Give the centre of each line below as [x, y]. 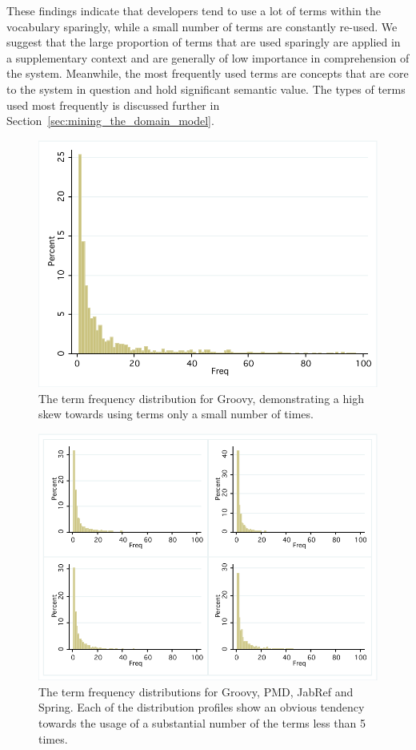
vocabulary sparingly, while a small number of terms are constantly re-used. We [202, 26]
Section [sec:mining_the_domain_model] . [110, 121]
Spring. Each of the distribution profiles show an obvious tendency [202, 707]
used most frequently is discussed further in [113, 105]
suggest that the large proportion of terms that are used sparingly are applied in [204, 42]
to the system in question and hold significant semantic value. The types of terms [206, 89]
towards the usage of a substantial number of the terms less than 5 [202, 723]
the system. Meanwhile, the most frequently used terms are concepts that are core [208, 73]
